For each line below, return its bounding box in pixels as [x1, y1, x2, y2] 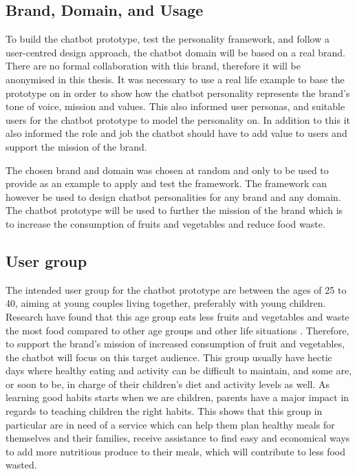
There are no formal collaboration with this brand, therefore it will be [6, 58, 301, 73]
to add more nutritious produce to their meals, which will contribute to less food [6, 444, 346, 458]
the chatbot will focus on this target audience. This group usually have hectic [6, 349, 332, 364]
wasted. [6, 457, 37, 472]
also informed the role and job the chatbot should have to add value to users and [6, 126, 347, 140]
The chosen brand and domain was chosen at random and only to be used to [6, 162, 329, 177]
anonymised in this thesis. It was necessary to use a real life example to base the [6, 72, 345, 86]
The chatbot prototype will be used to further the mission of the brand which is [6, 203, 343, 217]
